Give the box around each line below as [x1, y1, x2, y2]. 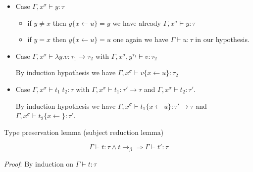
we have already [112, 17, 161, 28]
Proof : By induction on [4, 158, 74, 169]
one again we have [113, 34, 168, 44]
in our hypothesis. [195, 34, 250, 44]
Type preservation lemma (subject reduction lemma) [4, 127, 164, 137]
